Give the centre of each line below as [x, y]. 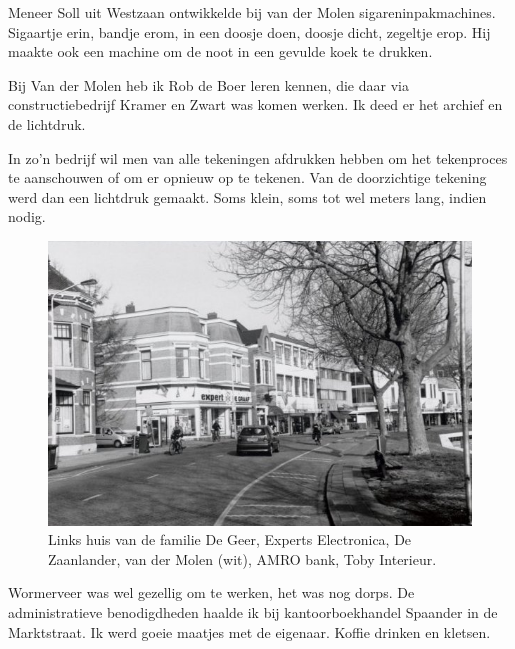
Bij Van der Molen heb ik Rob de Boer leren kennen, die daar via [208, 84]
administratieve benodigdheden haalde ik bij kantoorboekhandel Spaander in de [253, 612]
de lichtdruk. [47, 123]
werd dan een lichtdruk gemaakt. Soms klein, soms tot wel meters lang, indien [247, 196]
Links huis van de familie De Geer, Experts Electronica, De [230, 539]
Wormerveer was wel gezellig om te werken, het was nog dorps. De [211, 592]
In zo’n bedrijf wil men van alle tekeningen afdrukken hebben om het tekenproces [258, 157]
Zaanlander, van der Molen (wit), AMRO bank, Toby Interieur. [242, 558]
